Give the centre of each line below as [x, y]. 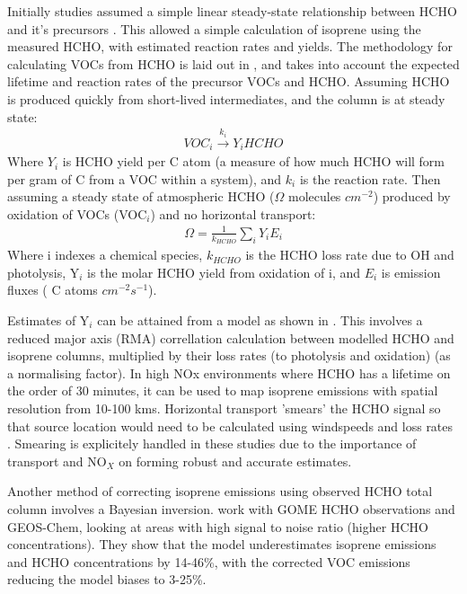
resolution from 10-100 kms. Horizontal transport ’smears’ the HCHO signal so [224, 408]
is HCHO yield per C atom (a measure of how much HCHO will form [254, 161]
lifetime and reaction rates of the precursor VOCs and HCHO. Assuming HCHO [229, 81]
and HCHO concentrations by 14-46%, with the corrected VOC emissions [209, 561]
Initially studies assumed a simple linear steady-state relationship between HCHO [232, 11]
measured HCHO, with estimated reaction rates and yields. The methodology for [230, 46]
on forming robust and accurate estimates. [235, 461]
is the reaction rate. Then [370, 178]
